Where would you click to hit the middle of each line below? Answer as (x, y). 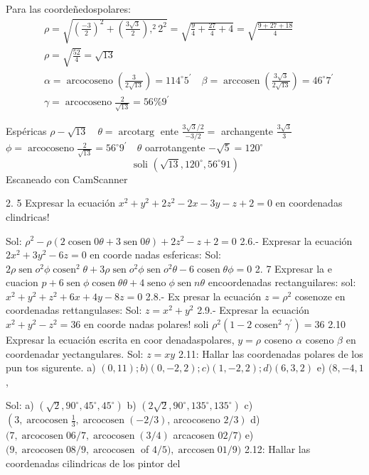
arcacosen (194, 435)
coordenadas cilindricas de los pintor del (93, 463)
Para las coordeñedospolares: (68, 9)
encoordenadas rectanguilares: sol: (282, 282)
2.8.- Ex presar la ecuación (203, 296)
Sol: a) (20, 405)
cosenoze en (320, 296)
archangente (247, 130)
